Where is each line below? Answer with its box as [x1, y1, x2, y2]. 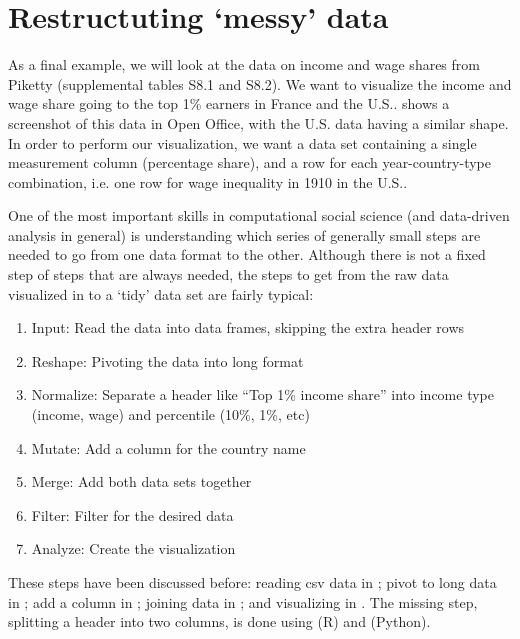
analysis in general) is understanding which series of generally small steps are [8, 224, 481, 245]
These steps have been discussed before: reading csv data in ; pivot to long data [8, 572, 497, 592]
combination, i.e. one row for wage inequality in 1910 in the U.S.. [8, 171, 408, 192]
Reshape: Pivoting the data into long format [31, 350, 304, 371]
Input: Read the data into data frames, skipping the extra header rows [31, 317, 465, 338]
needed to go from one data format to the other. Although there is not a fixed [8, 244, 486, 265]
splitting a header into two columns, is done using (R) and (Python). [8, 611, 431, 632]
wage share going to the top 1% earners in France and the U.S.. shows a [8, 93, 450, 114]
